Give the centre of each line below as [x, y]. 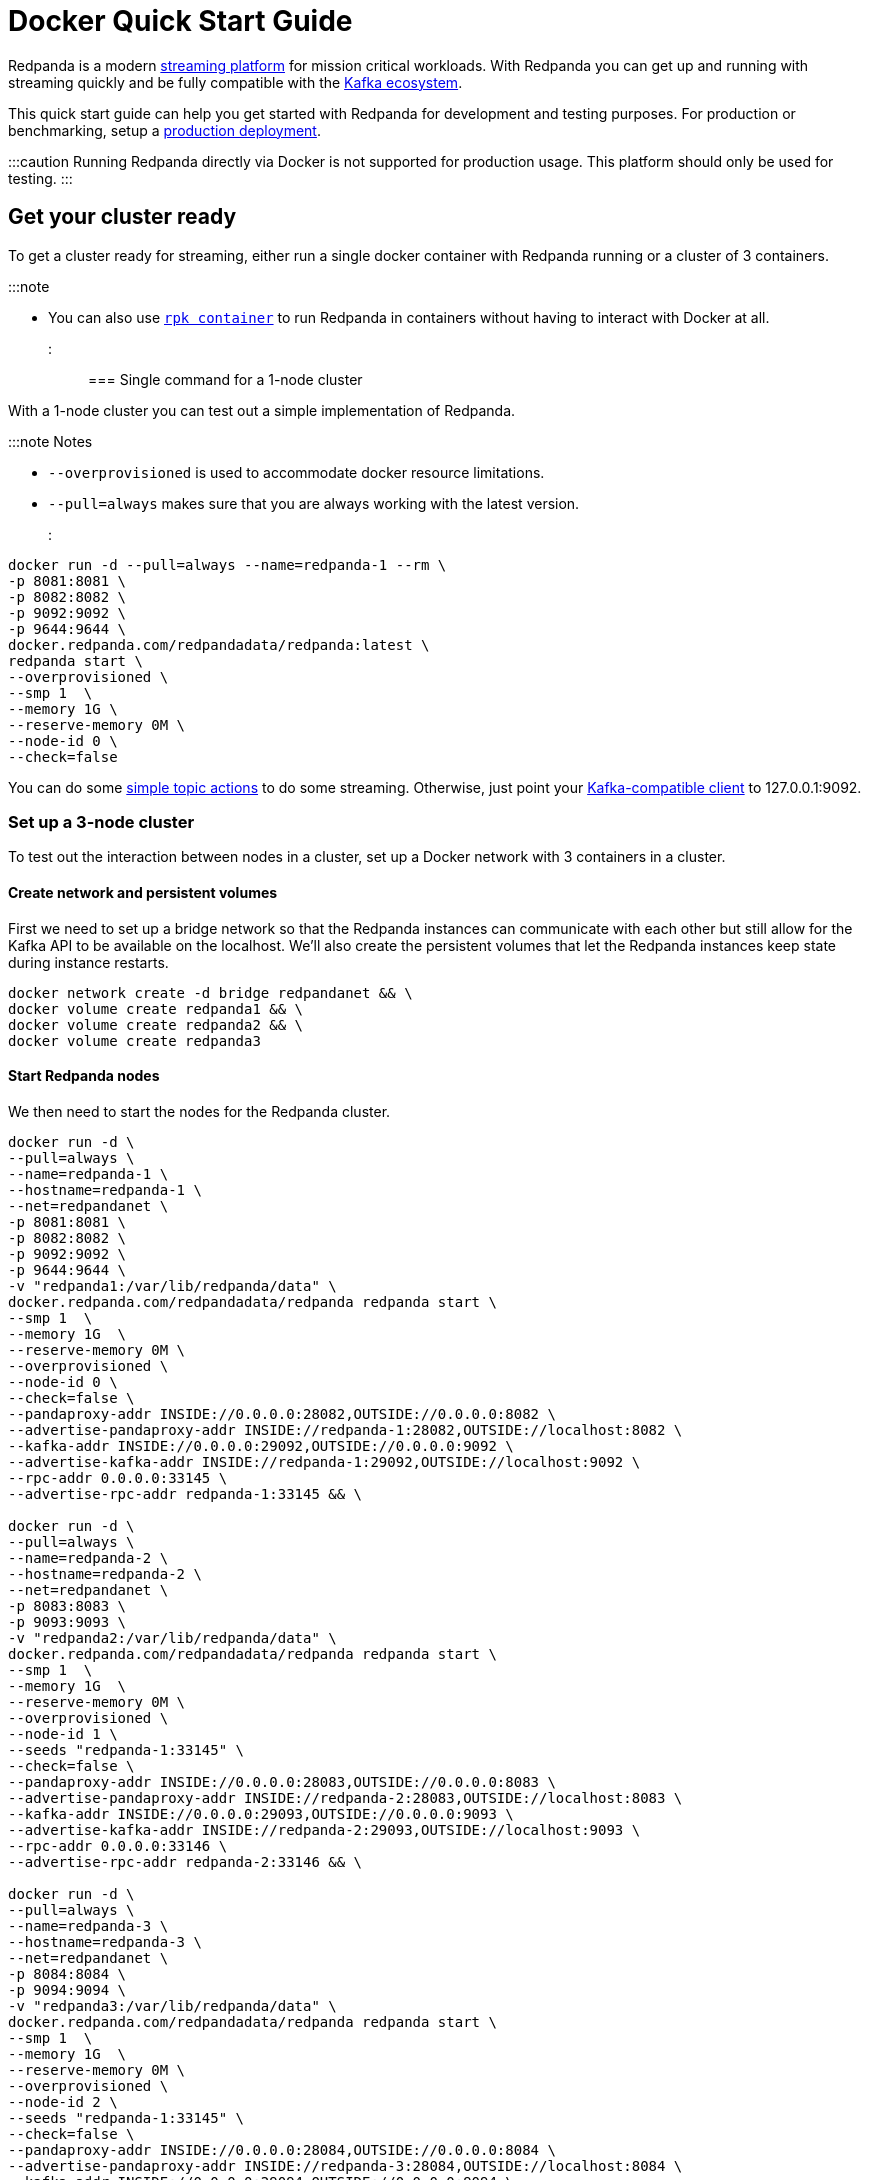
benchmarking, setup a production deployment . [164, 130]
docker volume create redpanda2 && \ [156, 1024]
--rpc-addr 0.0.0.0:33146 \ [118, 1845]
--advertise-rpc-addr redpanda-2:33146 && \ [185, 1861]
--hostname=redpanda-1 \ [105, 1189]
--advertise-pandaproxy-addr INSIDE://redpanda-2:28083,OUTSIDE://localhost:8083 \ [345, 1797]
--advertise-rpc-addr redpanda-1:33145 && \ [185, 1493]
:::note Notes [50, 441]
